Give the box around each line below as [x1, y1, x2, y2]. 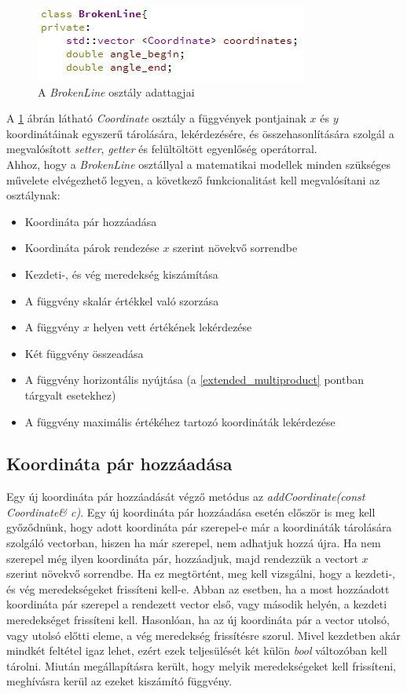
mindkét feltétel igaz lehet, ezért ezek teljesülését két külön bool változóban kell [6, 642, 387, 659]
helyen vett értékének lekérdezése [93, 319, 252, 335]
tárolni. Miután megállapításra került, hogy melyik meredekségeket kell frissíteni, [6, 657, 396, 674]
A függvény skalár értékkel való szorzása [24, 292, 219, 309]
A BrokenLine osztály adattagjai [38, 83, 195, 100]
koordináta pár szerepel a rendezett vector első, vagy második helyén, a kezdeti [6, 596, 387, 612]
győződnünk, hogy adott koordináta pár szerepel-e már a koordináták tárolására [6, 519, 392, 535]
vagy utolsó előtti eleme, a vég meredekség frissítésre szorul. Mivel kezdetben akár [6, 626, 401, 643]
